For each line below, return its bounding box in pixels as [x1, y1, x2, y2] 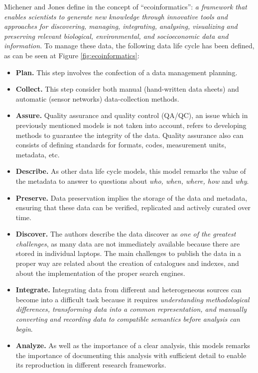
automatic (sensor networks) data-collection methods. [15, 93, 179, 104]
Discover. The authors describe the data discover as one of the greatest [15, 229, 236, 239]
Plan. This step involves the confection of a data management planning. [15, 67, 238, 77]
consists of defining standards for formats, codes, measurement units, [15, 139, 226, 150]
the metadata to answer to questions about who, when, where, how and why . [15, 175, 249, 186]
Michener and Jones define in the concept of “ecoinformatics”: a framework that [4, 1, 247, 11]
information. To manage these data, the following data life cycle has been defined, [4, 40, 255, 51]
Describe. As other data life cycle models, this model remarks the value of [15, 166, 246, 176]
